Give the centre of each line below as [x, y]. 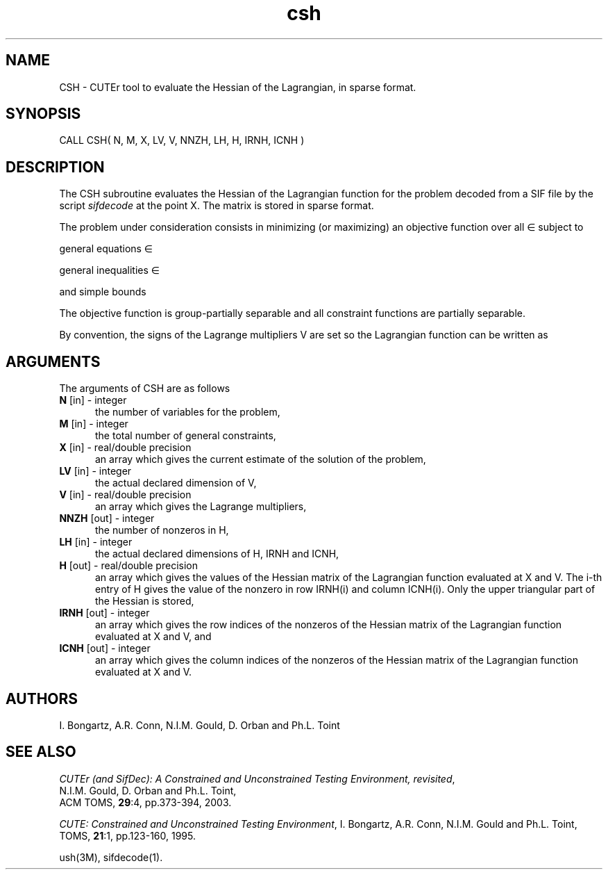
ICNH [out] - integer [105, 648]
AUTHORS [42, 698]
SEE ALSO [41, 752]
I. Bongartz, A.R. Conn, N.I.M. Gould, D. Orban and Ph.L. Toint [200, 725]
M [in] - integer [94, 424]
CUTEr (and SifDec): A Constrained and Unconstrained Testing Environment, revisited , [257, 778]
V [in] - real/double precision [125, 495]
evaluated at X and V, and [153, 637]
